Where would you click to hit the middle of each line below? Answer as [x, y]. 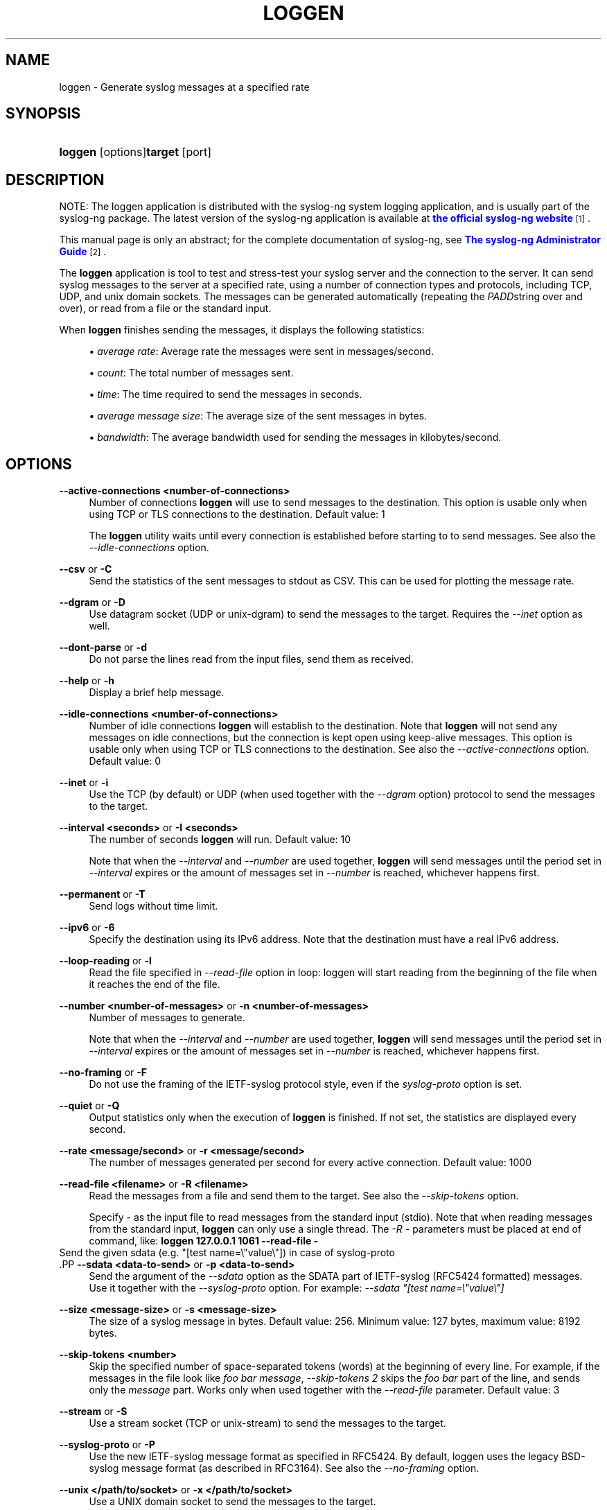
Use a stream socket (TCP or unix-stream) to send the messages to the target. [267, 1423]
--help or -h [87, 681]
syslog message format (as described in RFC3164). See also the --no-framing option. [284, 1468]
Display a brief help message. [157, 693]
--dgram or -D [92, 602]
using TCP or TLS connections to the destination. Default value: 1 [237, 514]
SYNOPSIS [43, 114]
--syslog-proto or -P [107, 1445]
